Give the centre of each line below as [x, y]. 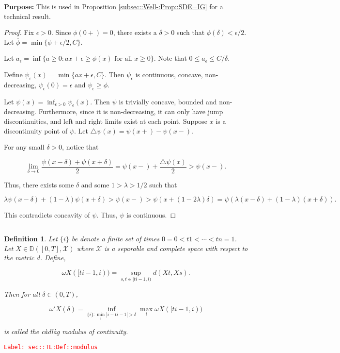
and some [95, 184]
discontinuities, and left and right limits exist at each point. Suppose [106, 121]
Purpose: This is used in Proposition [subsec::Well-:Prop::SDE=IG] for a [114, 6]
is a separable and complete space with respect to [176, 248]
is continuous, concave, [169, 74]
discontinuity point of [36, 130]
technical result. [27, 16]
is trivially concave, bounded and [168, 101]
